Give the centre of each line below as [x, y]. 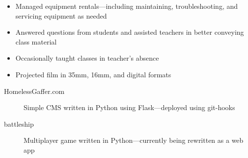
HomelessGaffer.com [34, 91]
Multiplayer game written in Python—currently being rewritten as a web [134, 140]
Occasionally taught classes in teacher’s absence [87, 58]
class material [36, 41]
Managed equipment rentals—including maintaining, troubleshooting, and [127, 6]
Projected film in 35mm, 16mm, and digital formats [93, 74]
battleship [19, 124]
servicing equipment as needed [61, 15]
